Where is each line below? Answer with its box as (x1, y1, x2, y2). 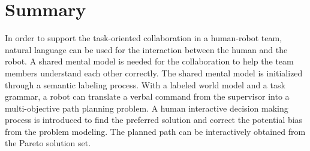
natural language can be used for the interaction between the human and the (5, 43, 288, 56)
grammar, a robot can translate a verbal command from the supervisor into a (5, 90, 290, 103)
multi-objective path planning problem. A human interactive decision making (5, 101, 288, 114)
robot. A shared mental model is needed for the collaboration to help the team (5, 55, 294, 67)
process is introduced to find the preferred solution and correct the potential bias (5, 113, 303, 126)
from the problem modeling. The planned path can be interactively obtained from (5, 125, 306, 137)
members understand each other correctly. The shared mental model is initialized (5, 66, 303, 79)
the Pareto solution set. (5, 137, 91, 149)
